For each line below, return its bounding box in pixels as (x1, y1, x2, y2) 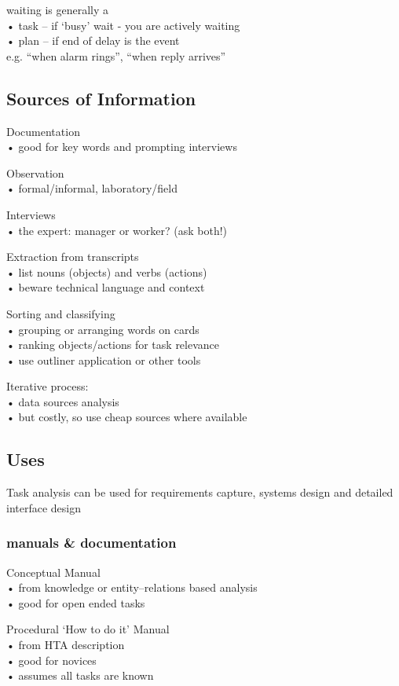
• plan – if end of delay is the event (6, 32, 180, 49)
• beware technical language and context (6, 279, 205, 295)
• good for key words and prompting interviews (6, 138, 237, 155)
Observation (6, 164, 64, 181)
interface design (6, 499, 82, 515)
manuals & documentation (6, 533, 177, 552)
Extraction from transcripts (6, 248, 139, 265)
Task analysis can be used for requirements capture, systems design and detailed (6, 484, 394, 501)
